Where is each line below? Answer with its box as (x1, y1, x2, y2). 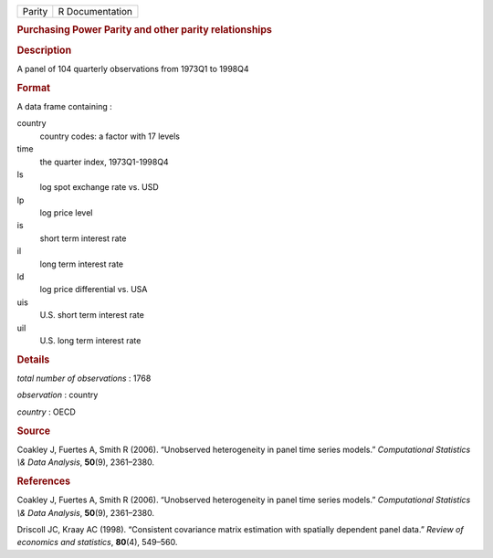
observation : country (16, 389, 99, 401)
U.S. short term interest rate (39, 310, 145, 321)
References (16, 475, 71, 488)
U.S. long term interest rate (39, 335, 142, 346)
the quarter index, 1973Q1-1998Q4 (39, 156, 169, 167)
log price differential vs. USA (39, 284, 148, 295)
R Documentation (58, 5, 132, 17)
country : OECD (16, 406, 77, 417)
